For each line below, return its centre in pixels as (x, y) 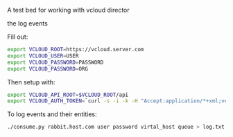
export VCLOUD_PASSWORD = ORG (48, 68)
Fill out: (18, 37)
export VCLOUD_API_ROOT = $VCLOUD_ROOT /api (68, 95)
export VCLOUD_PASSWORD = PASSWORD (55, 62)
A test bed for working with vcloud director (68, 10)
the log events (28, 23)
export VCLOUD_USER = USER (43, 56)
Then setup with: (31, 82)
